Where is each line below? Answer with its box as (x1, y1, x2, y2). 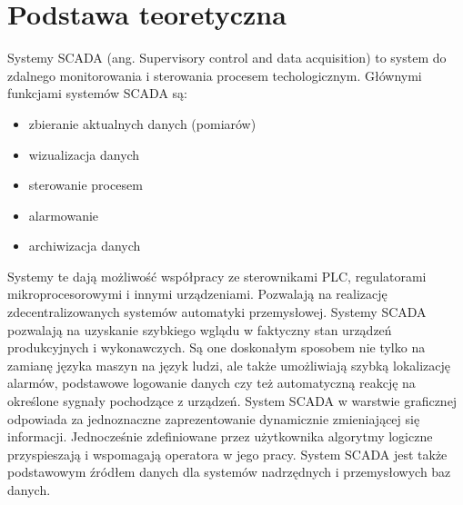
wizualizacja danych (28, 144, 140, 163)
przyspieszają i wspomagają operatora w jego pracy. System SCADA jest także (7, 444, 448, 463)
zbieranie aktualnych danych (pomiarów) (28, 114, 257, 133)
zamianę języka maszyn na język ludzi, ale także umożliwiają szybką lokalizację (7, 355, 451, 374)
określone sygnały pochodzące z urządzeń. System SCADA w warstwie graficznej (7, 391, 458, 411)
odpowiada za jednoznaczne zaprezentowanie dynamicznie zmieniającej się (7, 409, 420, 428)
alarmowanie (28, 205, 99, 224)
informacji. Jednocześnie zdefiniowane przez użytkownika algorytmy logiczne (7, 427, 433, 446)
